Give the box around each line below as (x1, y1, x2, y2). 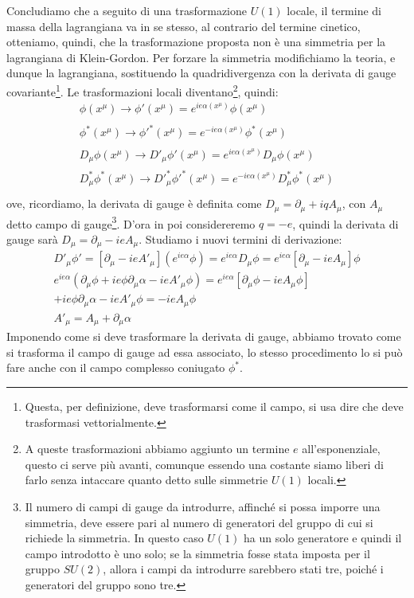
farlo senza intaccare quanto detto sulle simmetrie (25, 471, 268, 488)
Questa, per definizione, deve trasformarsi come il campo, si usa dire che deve (25, 398, 404, 415)
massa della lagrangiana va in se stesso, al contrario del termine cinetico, (6, 18, 361, 34)
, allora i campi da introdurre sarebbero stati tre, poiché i (103, 561, 384, 577)
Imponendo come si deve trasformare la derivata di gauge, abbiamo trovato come (6, 328, 401, 345)
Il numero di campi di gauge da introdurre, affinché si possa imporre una (25, 498, 381, 515)
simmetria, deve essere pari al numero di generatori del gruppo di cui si (25, 514, 373, 530)
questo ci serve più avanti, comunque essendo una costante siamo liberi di (25, 455, 384, 472)
